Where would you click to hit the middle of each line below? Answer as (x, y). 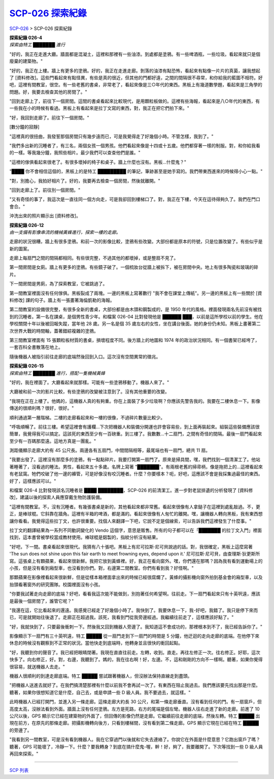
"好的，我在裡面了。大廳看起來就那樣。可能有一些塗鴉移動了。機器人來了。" (89, 382)
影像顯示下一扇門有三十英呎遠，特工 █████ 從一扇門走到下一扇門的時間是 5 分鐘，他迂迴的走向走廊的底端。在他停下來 (134, 636)
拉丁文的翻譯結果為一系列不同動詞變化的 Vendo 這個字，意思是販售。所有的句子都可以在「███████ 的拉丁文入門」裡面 (136, 530)
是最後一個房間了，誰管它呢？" (42, 601)
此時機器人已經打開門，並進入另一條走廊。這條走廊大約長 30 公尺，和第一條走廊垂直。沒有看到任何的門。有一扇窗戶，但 (136, 702)
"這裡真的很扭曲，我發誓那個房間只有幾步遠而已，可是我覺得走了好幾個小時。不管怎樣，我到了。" (112, 136)
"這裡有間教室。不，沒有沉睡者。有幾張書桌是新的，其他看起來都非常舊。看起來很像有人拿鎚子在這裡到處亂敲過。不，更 (135, 507)
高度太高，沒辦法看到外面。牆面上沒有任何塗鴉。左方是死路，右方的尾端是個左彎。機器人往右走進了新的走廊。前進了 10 (134, 709)
